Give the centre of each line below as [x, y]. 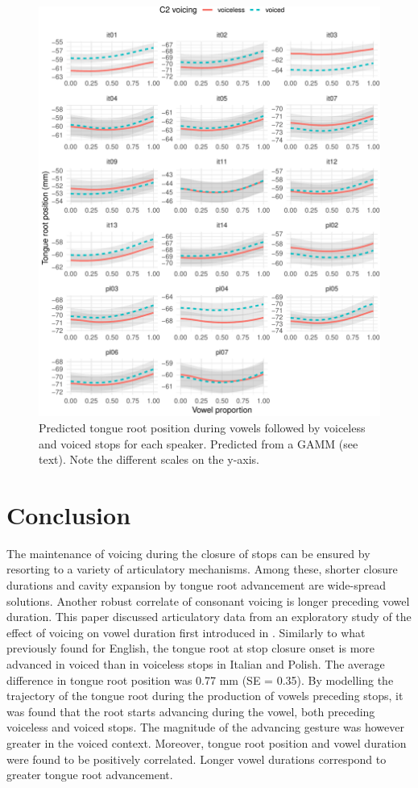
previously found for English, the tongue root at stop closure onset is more [191, 648]
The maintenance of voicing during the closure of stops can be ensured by [188, 553]
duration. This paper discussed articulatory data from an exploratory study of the [209, 617]
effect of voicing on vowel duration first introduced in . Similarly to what [186, 632]
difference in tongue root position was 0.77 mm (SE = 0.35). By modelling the [200, 680]
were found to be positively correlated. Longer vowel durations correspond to [197, 759]
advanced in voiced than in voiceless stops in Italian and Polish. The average [196, 664]
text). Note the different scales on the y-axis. [149, 459]
